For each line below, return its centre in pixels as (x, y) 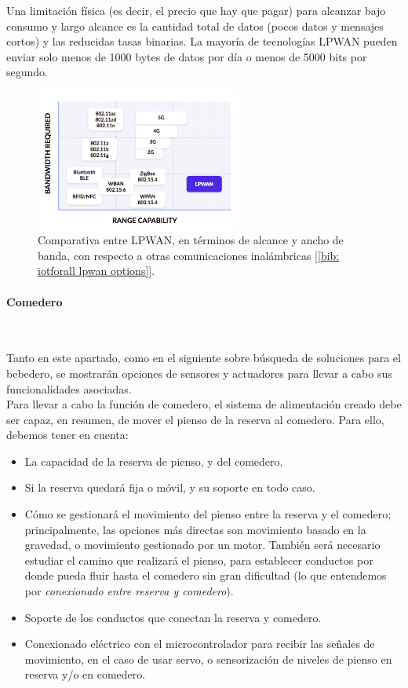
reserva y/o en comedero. (85, 674)
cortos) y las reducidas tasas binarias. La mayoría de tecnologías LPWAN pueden (202, 41)
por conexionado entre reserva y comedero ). (129, 591)
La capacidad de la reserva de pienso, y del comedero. (154, 461)
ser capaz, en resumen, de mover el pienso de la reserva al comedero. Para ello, (195, 419)
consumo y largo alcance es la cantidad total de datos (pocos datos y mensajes (195, 26)
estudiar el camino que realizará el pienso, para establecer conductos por (199, 560)
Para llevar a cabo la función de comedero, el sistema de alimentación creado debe (204, 404)
